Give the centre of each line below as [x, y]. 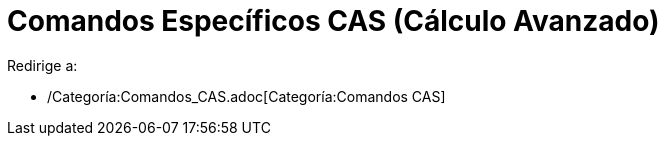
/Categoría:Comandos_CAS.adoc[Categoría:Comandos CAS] [246, 96]
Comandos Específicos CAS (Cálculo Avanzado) [333, 21]
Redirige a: [42, 65]
